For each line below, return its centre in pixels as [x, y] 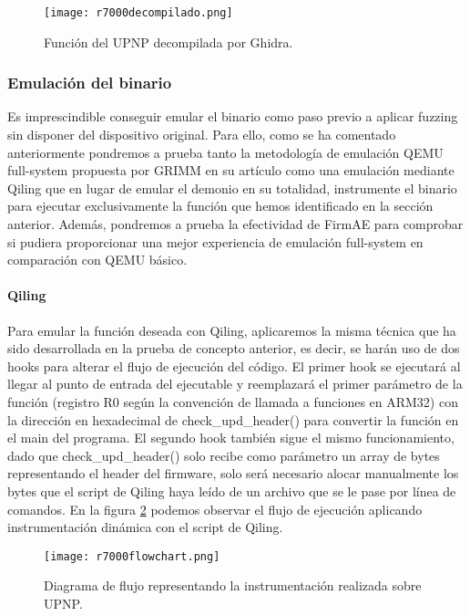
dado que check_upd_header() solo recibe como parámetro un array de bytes [224, 455]
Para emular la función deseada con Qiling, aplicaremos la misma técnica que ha [232, 330]
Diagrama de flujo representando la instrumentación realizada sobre [233, 585]
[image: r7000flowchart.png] [132, 556]
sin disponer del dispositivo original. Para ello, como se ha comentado [202, 135]
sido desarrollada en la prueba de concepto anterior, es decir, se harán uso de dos [234, 348]
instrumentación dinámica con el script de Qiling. [145, 527]
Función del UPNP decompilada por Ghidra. [169, 42]
